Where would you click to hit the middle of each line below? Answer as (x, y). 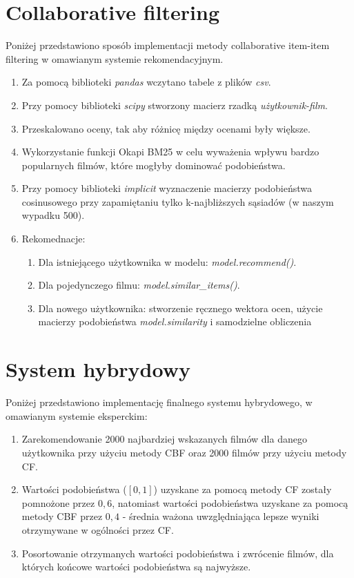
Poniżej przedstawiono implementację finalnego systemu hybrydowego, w (159, 402)
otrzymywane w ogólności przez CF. (98, 529)
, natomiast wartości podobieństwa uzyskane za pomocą (230, 502)
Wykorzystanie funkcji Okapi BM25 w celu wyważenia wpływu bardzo (170, 152)
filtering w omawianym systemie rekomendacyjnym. (115, 58)
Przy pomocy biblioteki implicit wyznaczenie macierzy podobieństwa (167, 188)
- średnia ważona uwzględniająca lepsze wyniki (221, 516)
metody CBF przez (62, 516)
